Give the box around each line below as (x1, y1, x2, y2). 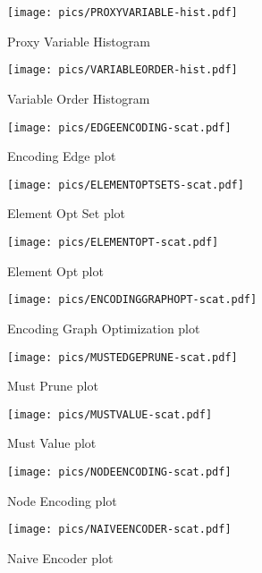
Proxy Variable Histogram (7, 31, 150, 50)
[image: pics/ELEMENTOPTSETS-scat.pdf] (7, 178, 244, 191)
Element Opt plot (7, 261, 104, 280)
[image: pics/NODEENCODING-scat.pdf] (7, 466, 232, 478)
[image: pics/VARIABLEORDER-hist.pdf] (7, 63, 238, 77)
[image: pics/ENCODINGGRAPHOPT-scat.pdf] (7, 293, 258, 307)
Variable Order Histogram (7, 88, 150, 107)
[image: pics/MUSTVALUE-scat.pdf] (7, 408, 213, 421)
